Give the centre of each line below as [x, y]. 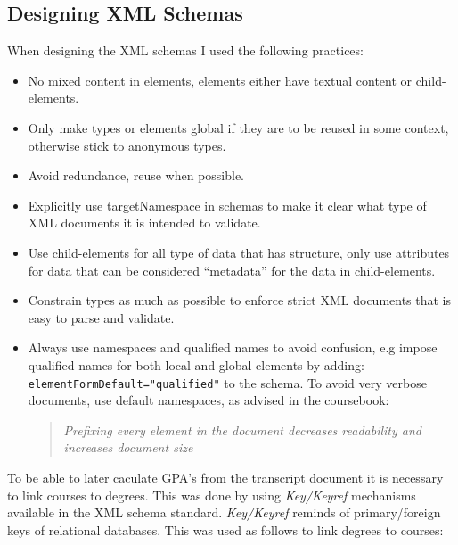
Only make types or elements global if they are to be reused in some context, [238, 127]
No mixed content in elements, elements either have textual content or [220, 80]
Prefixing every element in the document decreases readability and [242, 429]
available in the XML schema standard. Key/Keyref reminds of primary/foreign [224, 512]
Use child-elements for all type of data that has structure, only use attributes [239, 252]
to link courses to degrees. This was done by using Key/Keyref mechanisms [212, 495]
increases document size [128, 447]
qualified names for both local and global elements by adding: [196, 364]
